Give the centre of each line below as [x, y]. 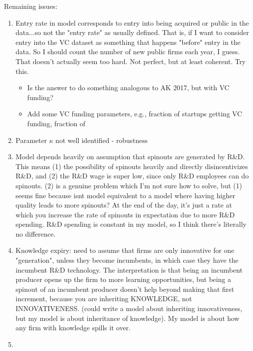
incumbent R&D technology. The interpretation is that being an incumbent [129, 269]
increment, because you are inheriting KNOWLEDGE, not [104, 298]
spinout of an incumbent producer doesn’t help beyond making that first [125, 289]
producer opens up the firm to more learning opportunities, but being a [123, 279]
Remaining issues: [31, 6]
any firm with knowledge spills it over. [73, 328]
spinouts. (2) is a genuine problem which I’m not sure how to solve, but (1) [129, 185]
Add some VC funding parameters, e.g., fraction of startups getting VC [135, 114]
